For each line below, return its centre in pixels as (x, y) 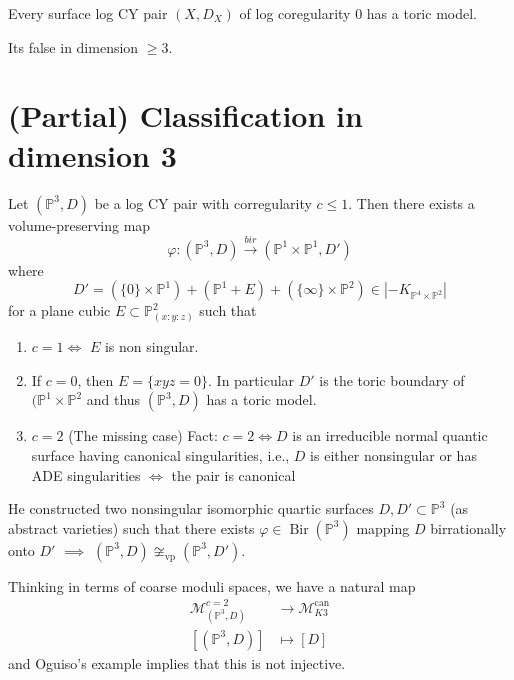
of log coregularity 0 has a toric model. (358, 13)
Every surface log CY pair (88, 13)
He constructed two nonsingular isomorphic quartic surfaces (191, 508)
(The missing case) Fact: (143, 435)
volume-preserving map (79, 224)
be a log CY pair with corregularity (203, 202)
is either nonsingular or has (393, 455)
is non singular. (151, 346)
